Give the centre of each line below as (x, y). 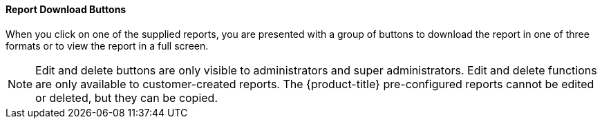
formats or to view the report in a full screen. (107, 45)
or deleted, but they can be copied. (127, 97)
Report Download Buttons (66, 9)
